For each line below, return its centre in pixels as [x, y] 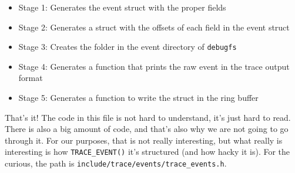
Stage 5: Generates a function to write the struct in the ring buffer [138, 98]
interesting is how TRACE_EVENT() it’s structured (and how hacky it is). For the [147, 152]
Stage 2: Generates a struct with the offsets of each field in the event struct [154, 27]
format [31, 78]
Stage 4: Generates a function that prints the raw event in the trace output [154, 66]
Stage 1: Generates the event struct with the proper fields [122, 7]
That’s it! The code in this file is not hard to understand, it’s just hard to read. [148, 117]
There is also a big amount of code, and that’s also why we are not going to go [147, 129]
